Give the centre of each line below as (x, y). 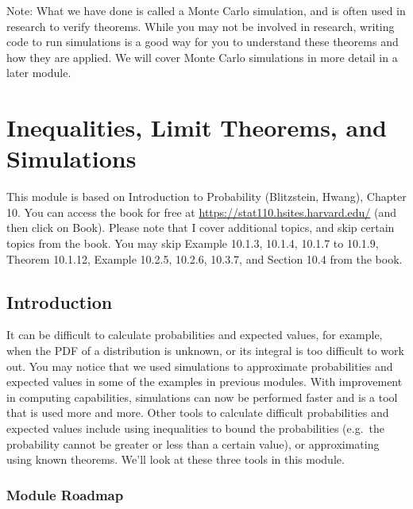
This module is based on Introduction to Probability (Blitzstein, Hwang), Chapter (206, 197)
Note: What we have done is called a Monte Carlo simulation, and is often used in (206, 10)
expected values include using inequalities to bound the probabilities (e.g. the (195, 428)
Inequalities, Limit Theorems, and (197, 127)
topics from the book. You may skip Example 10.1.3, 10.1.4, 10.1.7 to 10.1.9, (193, 243)
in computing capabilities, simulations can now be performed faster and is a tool (202, 397)
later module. (39, 73)
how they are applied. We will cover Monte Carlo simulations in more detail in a (202, 57)
